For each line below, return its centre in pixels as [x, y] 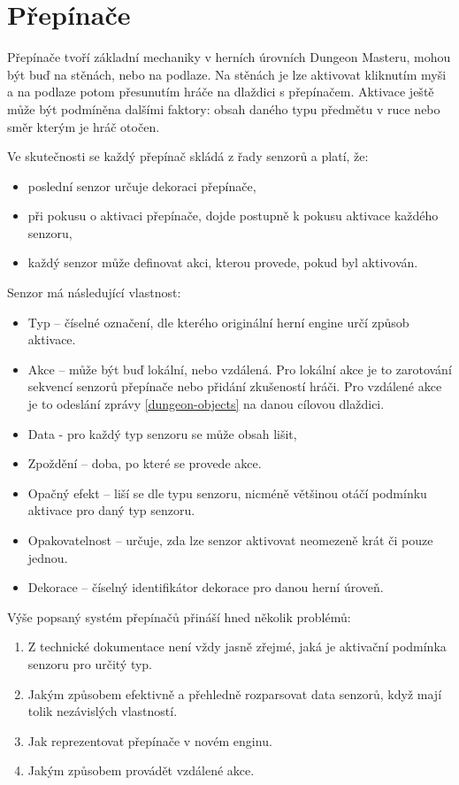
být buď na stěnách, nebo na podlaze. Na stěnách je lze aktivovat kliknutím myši [227, 74]
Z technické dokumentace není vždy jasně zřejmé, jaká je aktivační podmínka [237, 646]
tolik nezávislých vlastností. [103, 711]
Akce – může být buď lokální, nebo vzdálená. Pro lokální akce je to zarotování [240, 369]
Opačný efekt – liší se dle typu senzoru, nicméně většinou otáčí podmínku [227, 493]
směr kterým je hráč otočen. [84, 126]
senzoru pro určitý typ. [90, 663]
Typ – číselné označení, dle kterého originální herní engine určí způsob [218, 322]
